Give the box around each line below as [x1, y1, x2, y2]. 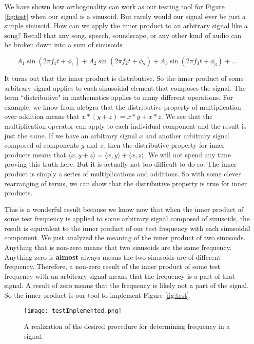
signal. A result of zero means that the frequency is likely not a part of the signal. [4, 280, 249, 290]
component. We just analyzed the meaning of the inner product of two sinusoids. [4, 232, 246, 243]
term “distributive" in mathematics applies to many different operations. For [4, 92, 233, 102]
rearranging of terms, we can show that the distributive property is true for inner [4, 178, 247, 188]
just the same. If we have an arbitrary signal [4, 130, 137, 140]
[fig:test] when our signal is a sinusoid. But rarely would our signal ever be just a [4, 11, 246, 21]
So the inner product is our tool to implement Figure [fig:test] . [4, 290, 191, 300]
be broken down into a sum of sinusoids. [4, 39, 124, 50]
